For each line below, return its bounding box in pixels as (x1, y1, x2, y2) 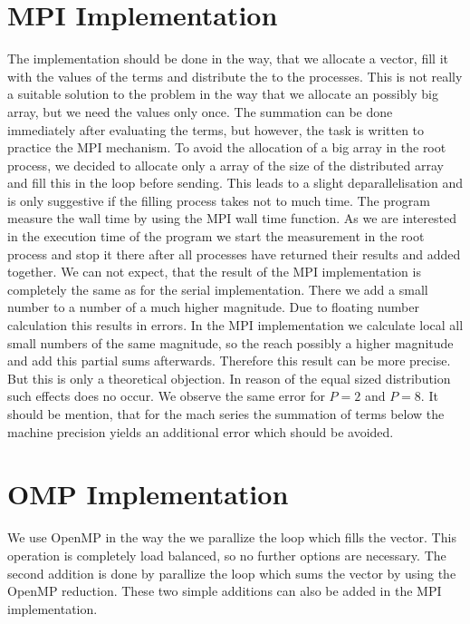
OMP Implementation (7, 475, 289, 512)
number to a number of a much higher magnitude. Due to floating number (7, 297, 419, 317)
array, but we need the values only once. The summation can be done (7, 102, 393, 121)
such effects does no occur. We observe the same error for (7, 386, 325, 405)
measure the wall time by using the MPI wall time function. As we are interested (7, 209, 457, 228)
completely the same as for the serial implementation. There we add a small (7, 279, 428, 298)
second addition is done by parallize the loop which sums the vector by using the (7, 563, 456, 582)
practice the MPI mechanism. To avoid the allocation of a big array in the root (7, 138, 446, 157)
